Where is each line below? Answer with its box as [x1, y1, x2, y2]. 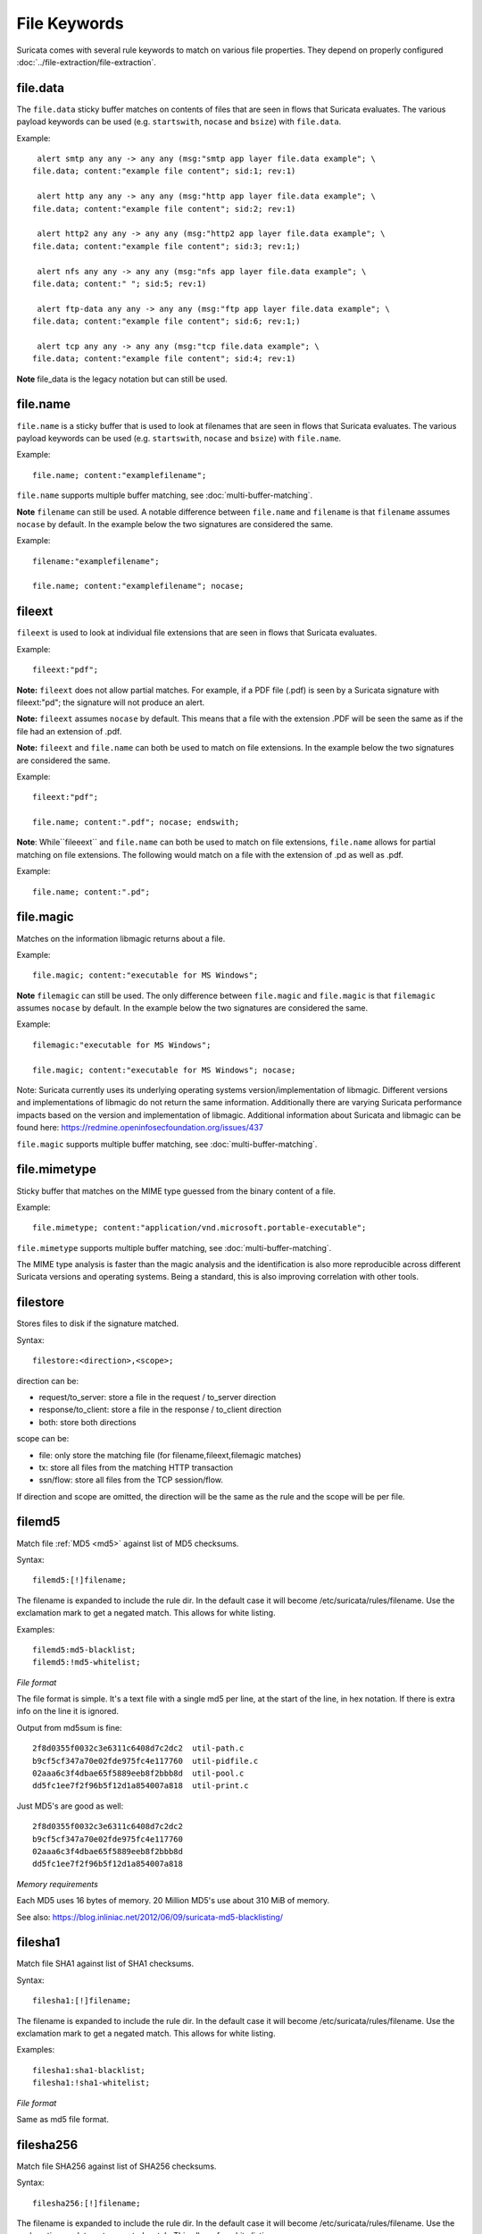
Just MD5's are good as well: [16, 1801, 124, 1811]
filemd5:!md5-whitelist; [32, 1658, 141, 1667]
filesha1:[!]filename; [32, 1995, 132, 2006]
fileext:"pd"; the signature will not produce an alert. [16, 697, 205, 708]
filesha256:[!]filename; [32, 2198, 141, 2208]
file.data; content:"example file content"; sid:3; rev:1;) [32, 241, 301, 251]
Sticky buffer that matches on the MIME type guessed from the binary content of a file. [16, 1185, 337, 1197]
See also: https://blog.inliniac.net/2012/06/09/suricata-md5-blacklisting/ [16, 1911, 284, 1922]
